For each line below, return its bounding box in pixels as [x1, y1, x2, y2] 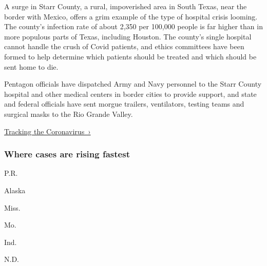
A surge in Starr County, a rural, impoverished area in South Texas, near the [4, 1, 247, 11]
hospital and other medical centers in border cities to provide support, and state [4, 88, 257, 99]
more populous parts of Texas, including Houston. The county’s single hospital [4, 31, 252, 42]
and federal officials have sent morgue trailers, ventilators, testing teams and [4, 98, 244, 109]
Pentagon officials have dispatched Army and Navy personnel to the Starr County [4, 78, 262, 89]
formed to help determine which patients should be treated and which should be [4, 51, 257, 62]
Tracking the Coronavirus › [4, 126, 91, 136]
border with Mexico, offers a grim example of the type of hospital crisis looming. [4, 11, 258, 22]
